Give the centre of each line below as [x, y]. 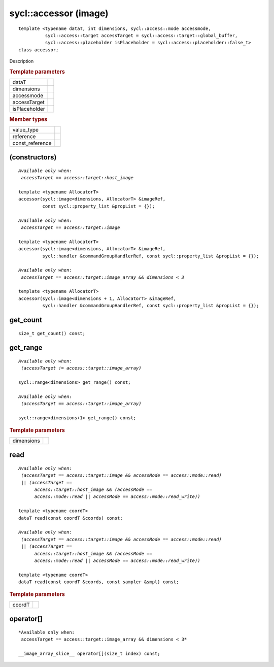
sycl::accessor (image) [59, 13]
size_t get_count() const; [52, 333]
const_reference [32, 143]
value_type [26, 129]
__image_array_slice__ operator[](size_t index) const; [89, 653]
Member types [28, 119]
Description [22, 61]
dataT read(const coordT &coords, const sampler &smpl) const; [99, 582]
